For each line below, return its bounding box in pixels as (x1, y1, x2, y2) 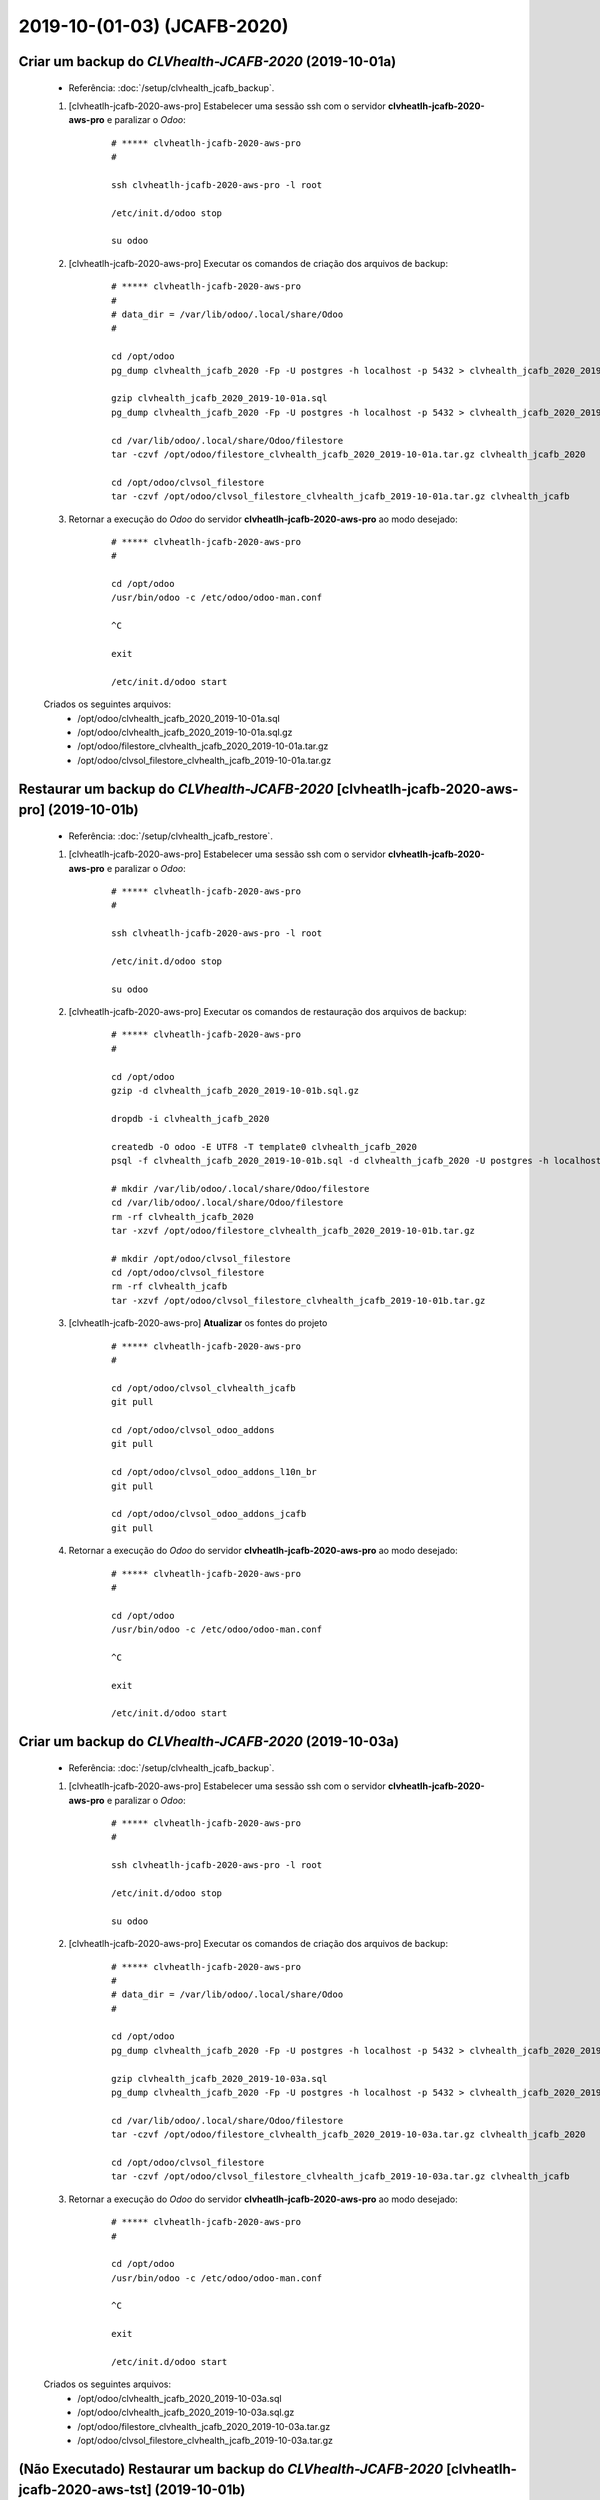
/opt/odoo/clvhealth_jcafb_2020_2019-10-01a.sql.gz (77, 726, 293, 738)
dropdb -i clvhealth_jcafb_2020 (111, 1113, 270, 1124)
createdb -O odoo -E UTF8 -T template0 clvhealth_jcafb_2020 (111, 1141, 417, 1152)
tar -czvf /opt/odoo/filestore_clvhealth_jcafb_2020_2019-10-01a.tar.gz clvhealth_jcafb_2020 (111, 448, 586, 460)
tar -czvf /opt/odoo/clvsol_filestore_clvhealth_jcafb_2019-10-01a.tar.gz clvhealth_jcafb (111, 491, 570, 502)
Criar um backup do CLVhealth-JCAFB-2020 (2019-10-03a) (18, 1733, 400, 1750)
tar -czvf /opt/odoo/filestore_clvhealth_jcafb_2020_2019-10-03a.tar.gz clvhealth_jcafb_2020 (111, 2129, 586, 2140)
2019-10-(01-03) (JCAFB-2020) (18, 15, 289, 37)
